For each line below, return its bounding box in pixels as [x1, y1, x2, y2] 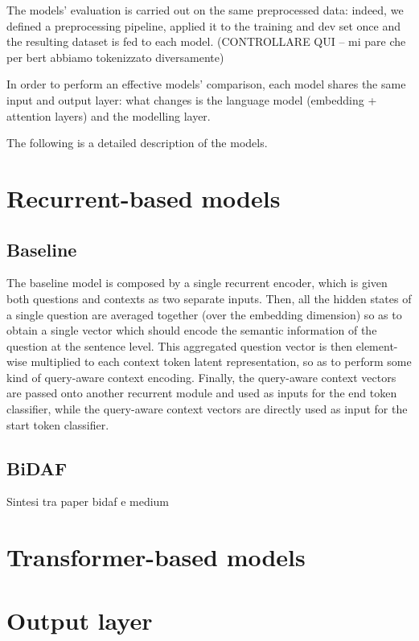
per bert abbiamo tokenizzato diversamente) [6, 48, 224, 65]
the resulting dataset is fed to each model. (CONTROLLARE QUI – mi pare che [6, 33, 406, 50]
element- [355, 337, 398, 354]
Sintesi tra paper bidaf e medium [6, 493, 170, 510]
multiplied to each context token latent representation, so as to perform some [31, 353, 412, 370]
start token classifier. [6, 416, 109, 433]
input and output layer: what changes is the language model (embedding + [6, 91, 377, 108]
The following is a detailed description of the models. [6, 134, 268, 151]
